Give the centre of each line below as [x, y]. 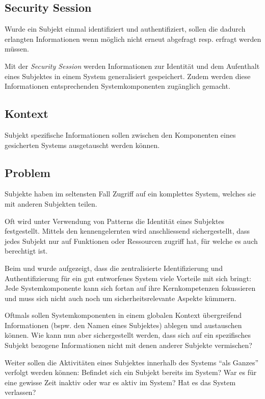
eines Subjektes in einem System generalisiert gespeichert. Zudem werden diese [128, 76]
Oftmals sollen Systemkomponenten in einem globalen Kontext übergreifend [123, 315]
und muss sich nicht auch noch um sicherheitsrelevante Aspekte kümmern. [121, 298]
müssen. [17, 49]
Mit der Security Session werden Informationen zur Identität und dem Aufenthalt [132, 66]
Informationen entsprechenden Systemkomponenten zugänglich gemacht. [117, 86]
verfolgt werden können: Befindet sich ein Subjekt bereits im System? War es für [131, 372]
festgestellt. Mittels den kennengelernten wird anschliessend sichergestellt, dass [127, 231]
